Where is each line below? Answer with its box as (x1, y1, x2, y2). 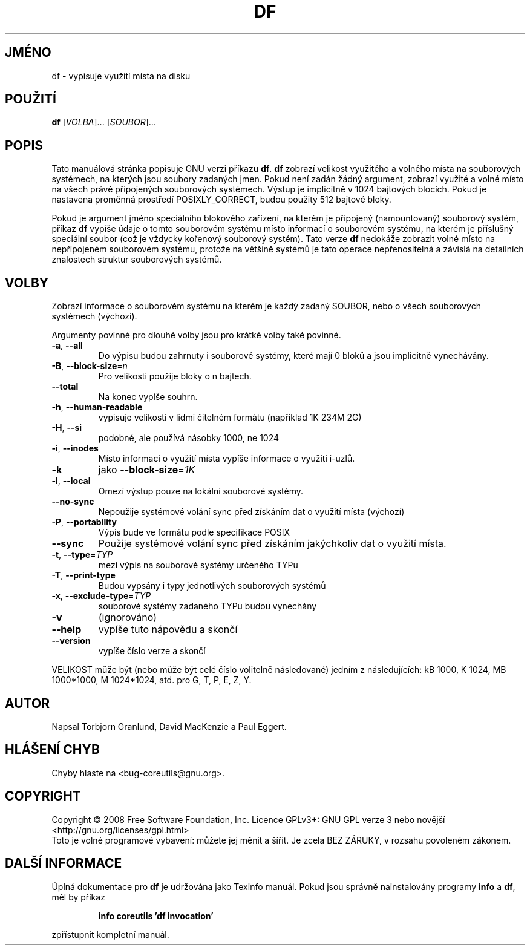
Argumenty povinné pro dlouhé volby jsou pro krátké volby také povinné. (51, 330, 341, 341)
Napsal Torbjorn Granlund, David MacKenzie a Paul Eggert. (51, 721, 287, 732)
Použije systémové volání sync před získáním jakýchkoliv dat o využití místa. (98, 537, 447, 550)
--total (51, 381, 79, 392)
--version (51, 635, 91, 646)
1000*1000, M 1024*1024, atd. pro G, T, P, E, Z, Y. (51, 675, 252, 686)
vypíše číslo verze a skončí (98, 646, 206, 657)
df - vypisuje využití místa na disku (51, 70, 191, 81)
